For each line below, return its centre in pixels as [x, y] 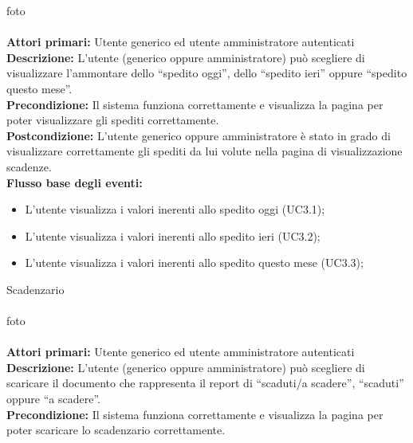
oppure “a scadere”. [53, 399]
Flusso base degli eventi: [75, 182]
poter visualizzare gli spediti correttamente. [113, 120]
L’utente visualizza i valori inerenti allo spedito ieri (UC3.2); [173, 235]
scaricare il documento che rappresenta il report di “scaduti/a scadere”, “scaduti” [205, 383]
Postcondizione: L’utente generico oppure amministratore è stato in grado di [199, 135]
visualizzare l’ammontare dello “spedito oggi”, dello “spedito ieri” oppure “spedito [207, 73]
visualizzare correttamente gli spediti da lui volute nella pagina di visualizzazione [205, 151]
